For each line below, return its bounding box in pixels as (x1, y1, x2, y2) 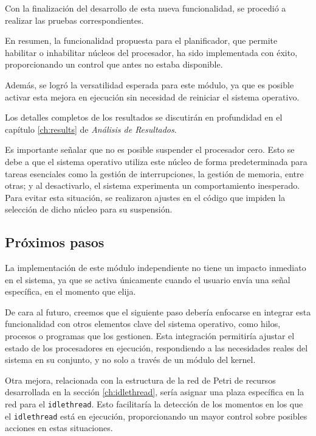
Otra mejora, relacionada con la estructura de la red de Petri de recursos (5, 373, 276, 386)
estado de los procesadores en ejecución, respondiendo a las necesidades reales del (5, 341, 308, 354)
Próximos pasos (5, 233, 105, 251)
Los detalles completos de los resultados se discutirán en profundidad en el (5, 111, 283, 124)
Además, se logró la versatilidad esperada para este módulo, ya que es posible (5, 78, 294, 91)
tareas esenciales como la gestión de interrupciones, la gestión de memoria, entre (5, 167, 304, 180)
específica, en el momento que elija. (5, 285, 136, 298)
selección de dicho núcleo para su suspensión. (5, 203, 173, 216)
